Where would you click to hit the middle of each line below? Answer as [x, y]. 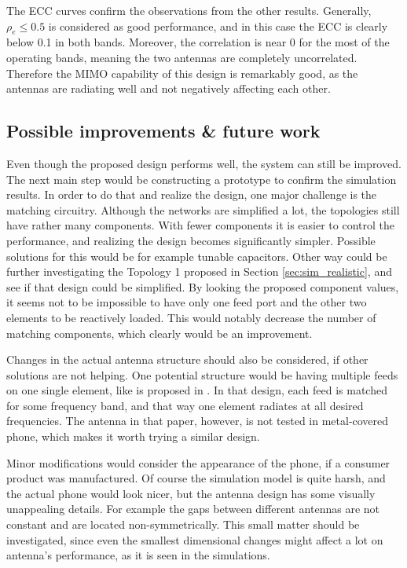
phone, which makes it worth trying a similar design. [133, 436]
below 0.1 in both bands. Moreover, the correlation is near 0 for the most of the [198, 42]
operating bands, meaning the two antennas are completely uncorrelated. [182, 57]
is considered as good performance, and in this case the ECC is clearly [218, 26]
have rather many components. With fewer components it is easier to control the [200, 225]
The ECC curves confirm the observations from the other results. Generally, [189, 10]
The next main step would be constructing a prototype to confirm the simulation [202, 179]
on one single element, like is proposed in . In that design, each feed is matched [197, 390]
